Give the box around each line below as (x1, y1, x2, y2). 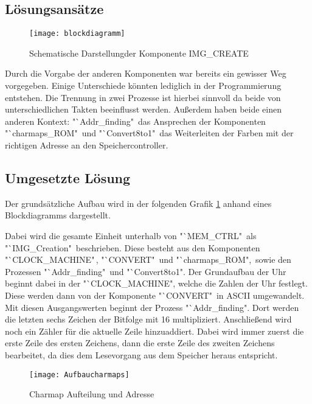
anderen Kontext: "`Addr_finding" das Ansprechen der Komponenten (5, 114, 266, 127)
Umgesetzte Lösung (5, 169, 131, 187)
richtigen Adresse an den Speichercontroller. (5, 139, 168, 151)
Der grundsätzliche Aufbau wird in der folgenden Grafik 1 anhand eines (5, 197, 272, 209)
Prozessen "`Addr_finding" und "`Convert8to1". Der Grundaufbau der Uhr (5, 265, 286, 277)
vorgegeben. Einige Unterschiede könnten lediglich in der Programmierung (5, 79, 282, 92)
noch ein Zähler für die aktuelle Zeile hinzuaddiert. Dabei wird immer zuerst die (5, 324, 304, 337)
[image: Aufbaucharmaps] (29, 370, 130, 379)
